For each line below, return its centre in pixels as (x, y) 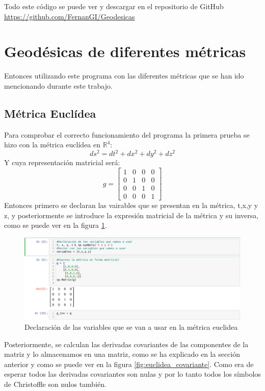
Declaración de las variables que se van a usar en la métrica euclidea (131, 327)
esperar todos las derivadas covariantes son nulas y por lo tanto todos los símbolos (132, 374)
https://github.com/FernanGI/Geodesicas (70, 16)
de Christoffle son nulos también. (55, 384)
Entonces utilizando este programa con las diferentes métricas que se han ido (124, 76)
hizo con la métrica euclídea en (52, 145)
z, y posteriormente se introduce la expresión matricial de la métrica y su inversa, (131, 215)
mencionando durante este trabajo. (58, 85)
